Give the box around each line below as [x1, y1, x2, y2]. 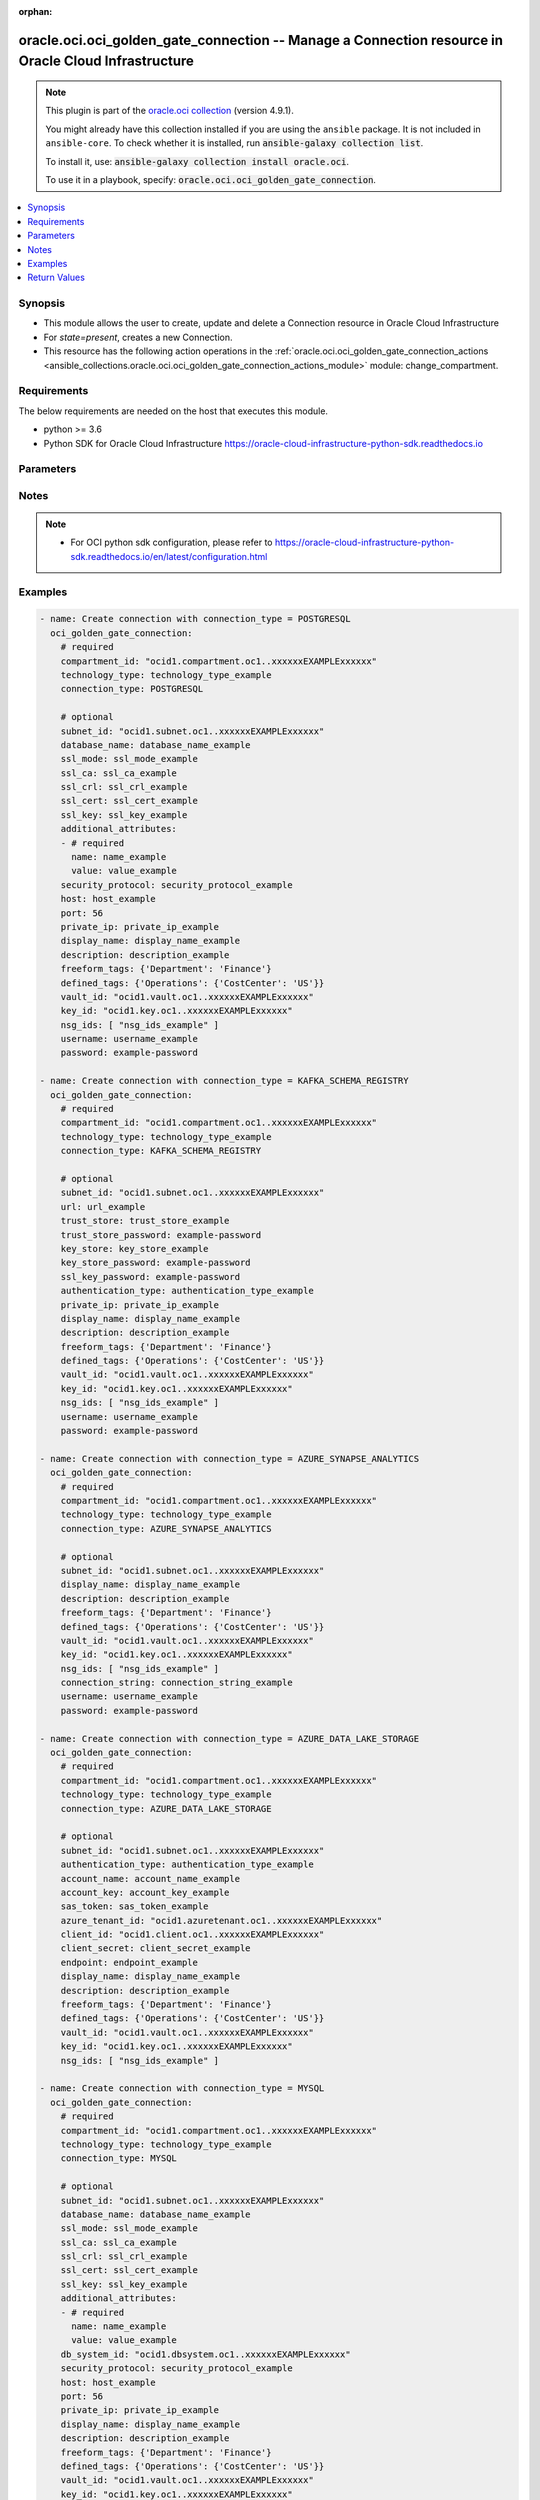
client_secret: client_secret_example [60, 1943, 251, 1954]
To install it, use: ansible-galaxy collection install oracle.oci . [45, 155, 350, 167]
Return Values [27, 271, 85, 284]
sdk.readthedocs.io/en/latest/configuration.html [70, 550, 268, 562]
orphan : [18, 6, 53, 17]
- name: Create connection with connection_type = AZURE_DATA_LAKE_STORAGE [39, 1733, 420, 1744]
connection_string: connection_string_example [60, 1677, 294, 1689]
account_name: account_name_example [60, 1873, 240, 1884]
